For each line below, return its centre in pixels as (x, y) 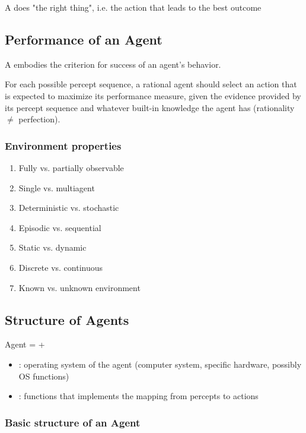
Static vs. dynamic (52, 247)
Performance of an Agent (84, 39)
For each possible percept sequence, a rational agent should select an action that (151, 84)
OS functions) (44, 376)
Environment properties (63, 145)
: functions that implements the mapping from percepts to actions (138, 396)
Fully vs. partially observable (71, 167)
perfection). (39, 119)
